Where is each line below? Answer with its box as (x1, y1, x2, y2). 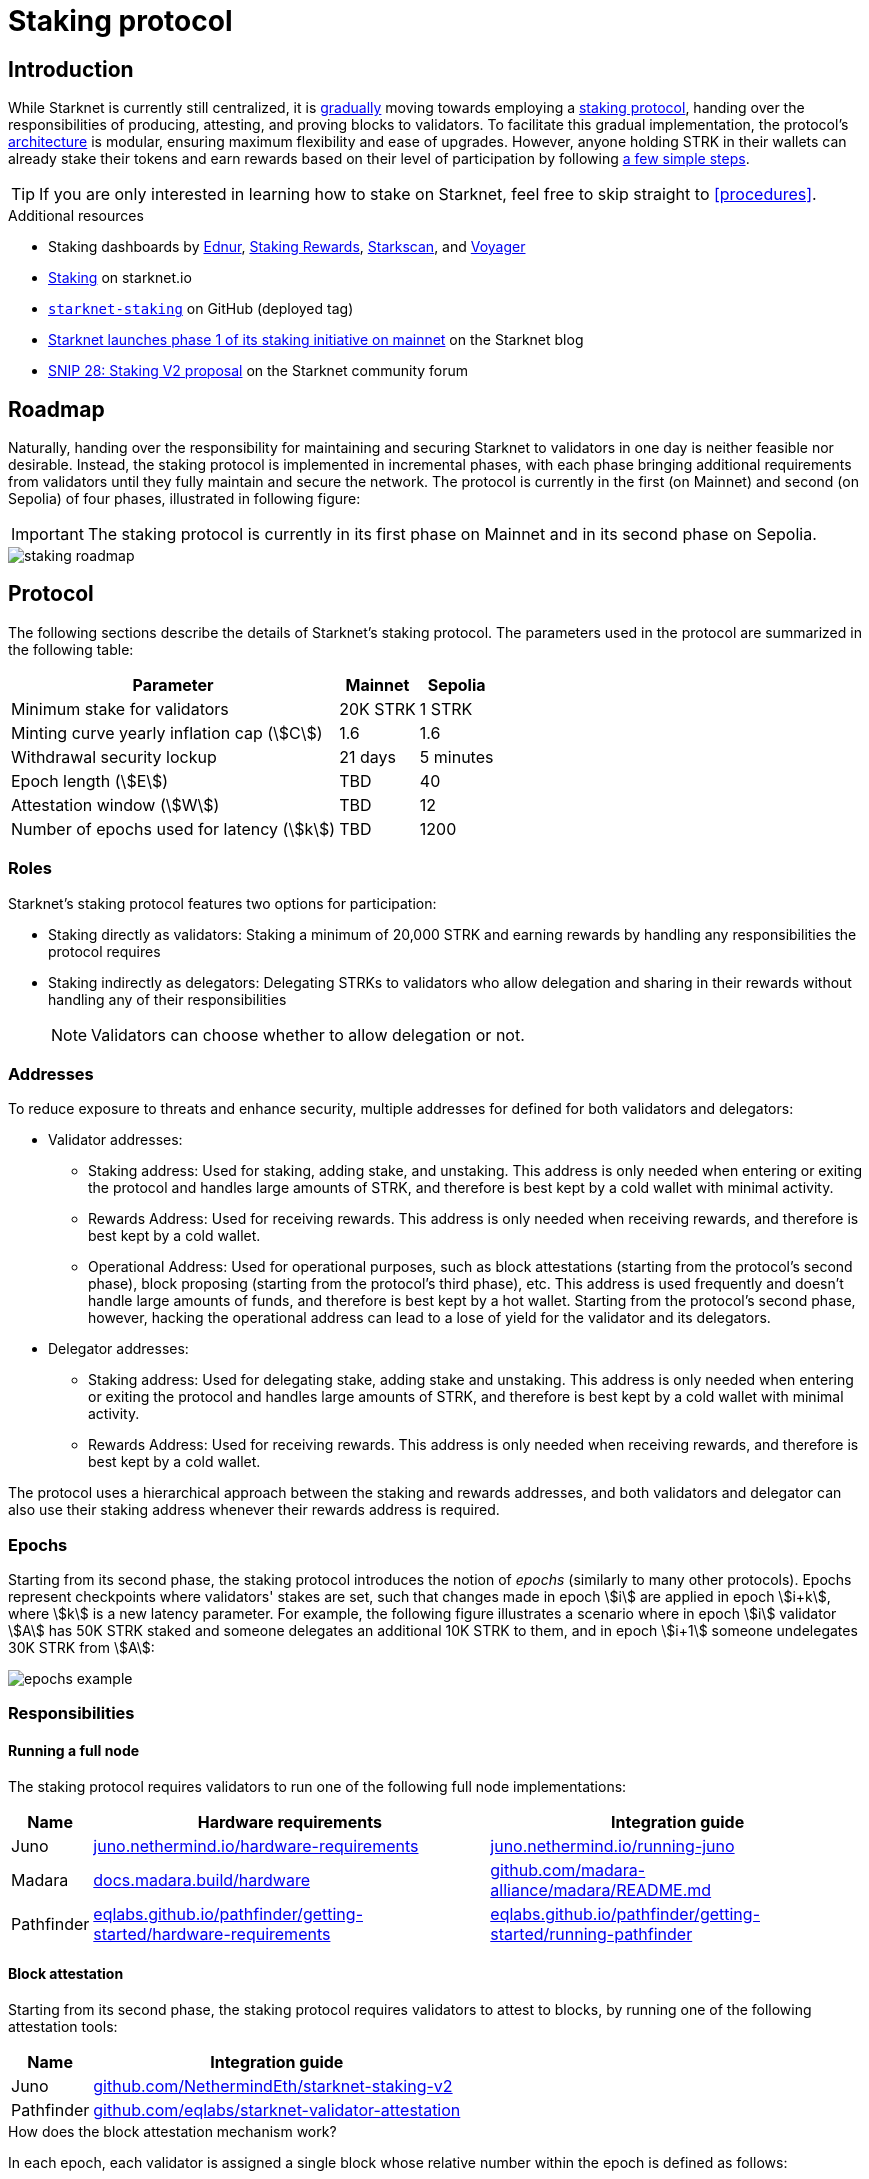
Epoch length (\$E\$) (11, 770, 169, 791)
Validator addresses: (48, 1131, 183, 1149)
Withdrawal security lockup (11, 746, 217, 767)
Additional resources (8, 207, 144, 225)
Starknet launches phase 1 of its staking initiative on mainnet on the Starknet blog (48, 331, 584, 349)
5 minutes (419, 746, 494, 767)
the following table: (8, 640, 134, 658)
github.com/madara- (490, 1859, 646, 1880)
